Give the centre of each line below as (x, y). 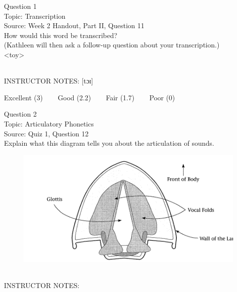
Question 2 (20, 114)
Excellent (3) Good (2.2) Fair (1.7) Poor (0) (90, 97)
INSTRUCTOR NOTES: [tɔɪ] (49, 81)
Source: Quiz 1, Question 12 (46, 133)
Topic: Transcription (35, 16)
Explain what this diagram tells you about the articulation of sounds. (109, 143)
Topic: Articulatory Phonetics (49, 123)
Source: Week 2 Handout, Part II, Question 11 (74, 25)
